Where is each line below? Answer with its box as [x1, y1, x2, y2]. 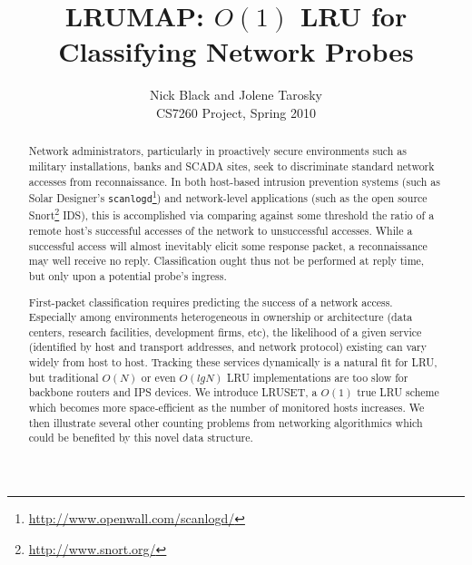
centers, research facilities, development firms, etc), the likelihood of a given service [28, 324, 422, 339]
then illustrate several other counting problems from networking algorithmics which [28, 414, 423, 430]
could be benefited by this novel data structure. [28, 430, 253, 445]
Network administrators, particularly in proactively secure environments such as [28, 143, 407, 159]
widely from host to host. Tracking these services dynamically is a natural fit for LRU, [28, 355, 438, 370]
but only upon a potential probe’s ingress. [28, 268, 227, 283]
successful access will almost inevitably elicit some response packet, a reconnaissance [28, 238, 428, 253]
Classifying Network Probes [58, 33, 414, 70]
